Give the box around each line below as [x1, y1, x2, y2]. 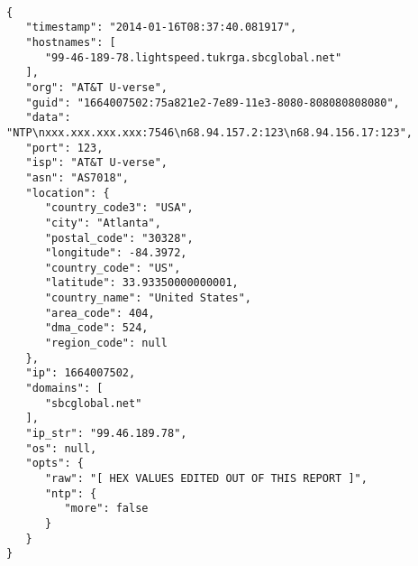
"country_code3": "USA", [44, 201, 194, 215]
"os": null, [25, 441, 97, 455]
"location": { [25, 186, 110, 199]
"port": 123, [25, 141, 104, 154]
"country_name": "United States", [44, 292, 252, 305]
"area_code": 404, [44, 306, 155, 320]
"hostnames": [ [25, 35, 116, 49]
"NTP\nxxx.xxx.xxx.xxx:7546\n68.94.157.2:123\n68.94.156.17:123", [6, 125, 413, 139]
